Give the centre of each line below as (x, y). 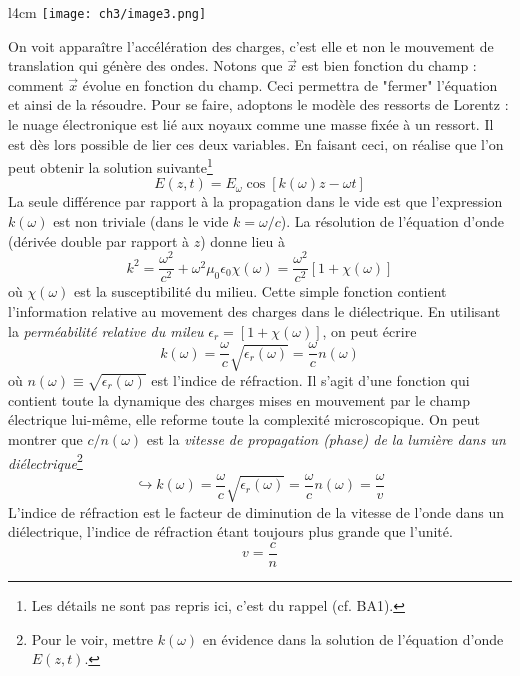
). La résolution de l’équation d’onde (392, 221)
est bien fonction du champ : (389, 65)
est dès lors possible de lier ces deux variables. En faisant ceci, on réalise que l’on (256, 143)
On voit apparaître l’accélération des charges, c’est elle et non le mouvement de (251, 45)
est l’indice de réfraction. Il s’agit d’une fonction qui (310, 380)
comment (36, 84)
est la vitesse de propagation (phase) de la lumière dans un (326, 438)
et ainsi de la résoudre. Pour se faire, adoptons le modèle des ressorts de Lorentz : (258, 104)
